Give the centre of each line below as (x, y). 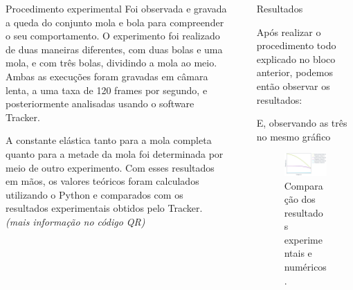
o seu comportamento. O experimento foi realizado (113, 36)
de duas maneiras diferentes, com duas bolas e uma (114, 49)
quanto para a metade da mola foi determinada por (115, 153)
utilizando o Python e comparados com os (94, 194)
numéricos (305, 267)
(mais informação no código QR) (75, 221)
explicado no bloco (296, 58)
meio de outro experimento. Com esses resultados (110, 167)
